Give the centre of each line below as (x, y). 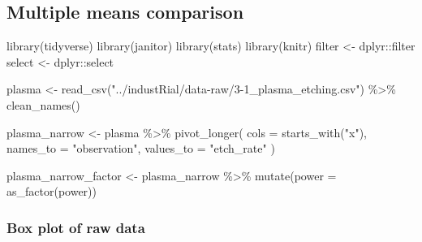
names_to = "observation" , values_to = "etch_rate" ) (141, 148)
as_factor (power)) (52, 191)
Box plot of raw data (76, 227)
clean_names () (43, 104)
